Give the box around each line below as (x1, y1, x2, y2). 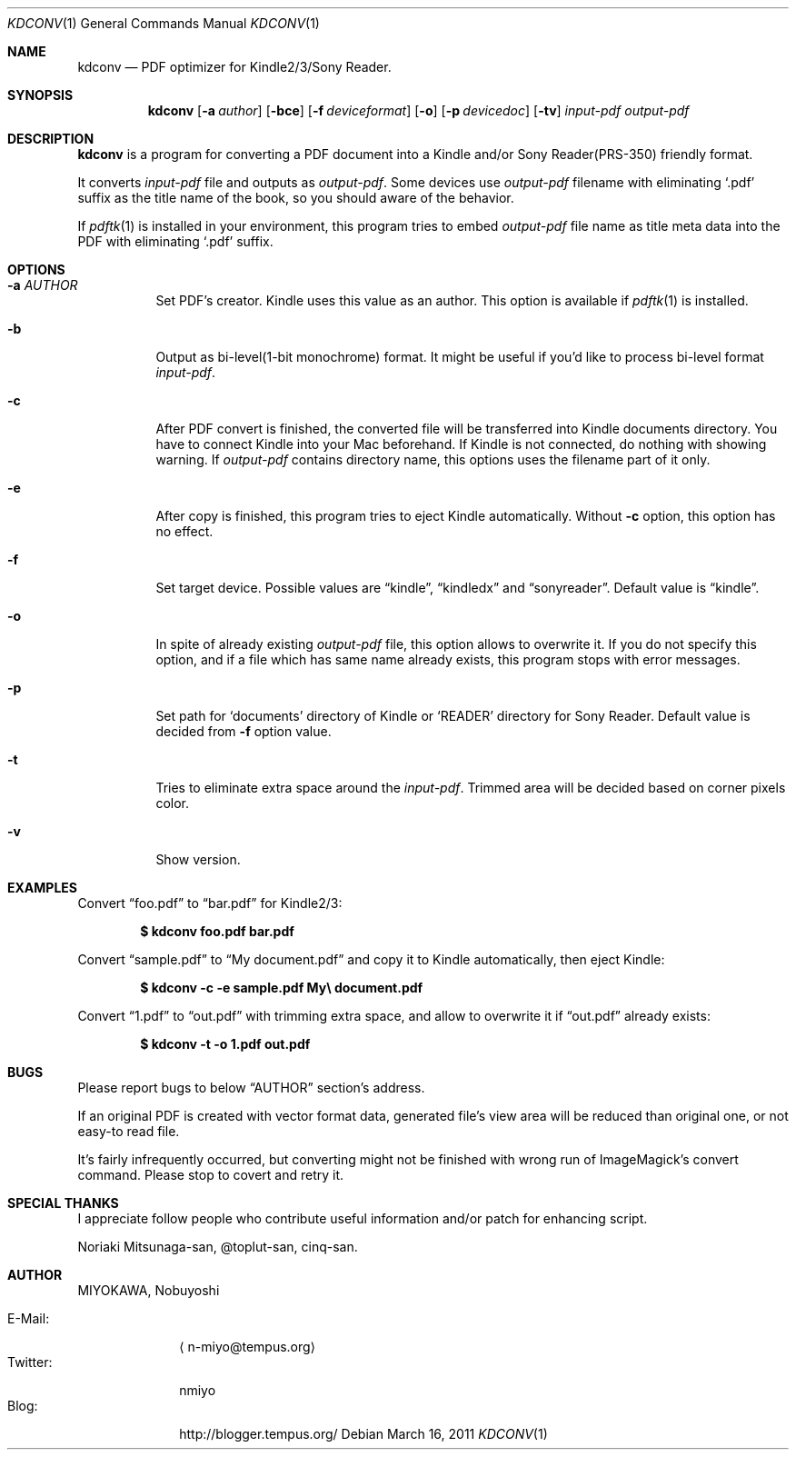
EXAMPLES (7, 880, 77, 895)
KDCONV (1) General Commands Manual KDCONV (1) (7, 15, 320, 31)
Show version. (155, 852, 241, 867)
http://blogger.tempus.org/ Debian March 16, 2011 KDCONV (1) (179, 1426, 548, 1442)
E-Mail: (7, 1311, 50, 1326)
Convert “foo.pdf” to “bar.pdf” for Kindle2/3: (77, 895, 343, 911)
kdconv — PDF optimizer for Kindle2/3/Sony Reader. (77, 59, 392, 75)
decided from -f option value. (155, 724, 332, 739)
